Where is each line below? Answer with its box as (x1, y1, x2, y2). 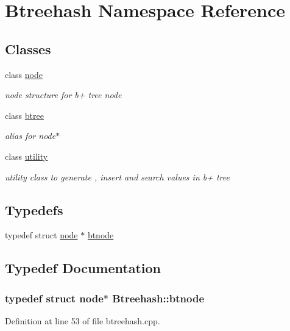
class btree (5, 109, 44, 121)
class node (5, 68, 43, 80)
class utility (5, 149, 48, 162)
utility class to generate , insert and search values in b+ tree (5, 170, 230, 183)
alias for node (5, 129, 56, 142)
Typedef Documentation (5, 258, 161, 277)
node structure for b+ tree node (5, 88, 122, 101)
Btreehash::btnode (112, 290, 205, 305)
